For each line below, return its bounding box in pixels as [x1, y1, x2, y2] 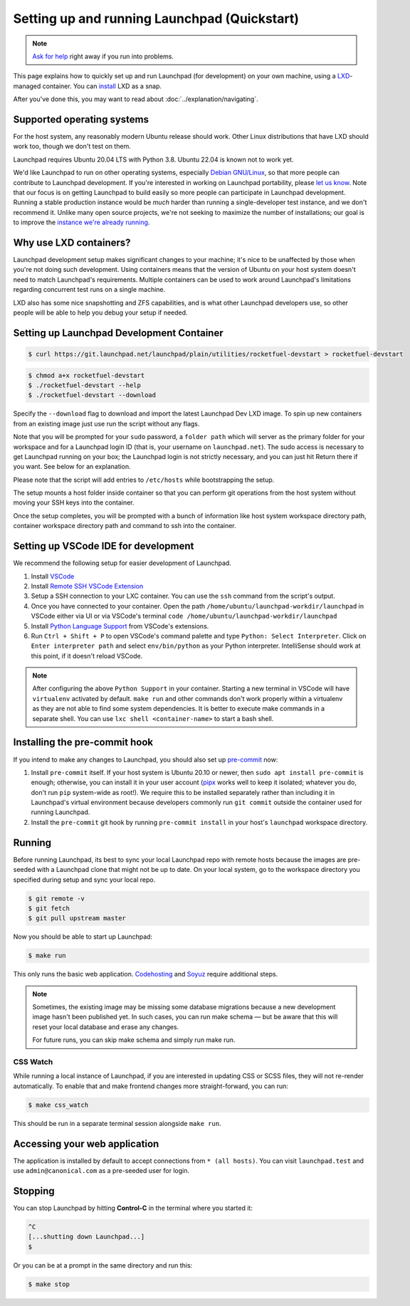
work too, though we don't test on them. [13, 142, 131, 151]
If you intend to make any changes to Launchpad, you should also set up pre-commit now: [13, 755, 278, 764]
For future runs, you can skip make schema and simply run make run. [32, 1036, 236, 1044]
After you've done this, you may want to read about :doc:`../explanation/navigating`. [13, 95, 259, 103]
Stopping [13, 1185, 55, 1197]
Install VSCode [31, 572, 75, 580]
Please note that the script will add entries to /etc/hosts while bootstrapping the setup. [13, 475, 275, 484]
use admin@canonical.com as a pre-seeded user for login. [13, 1167, 190, 1175]
